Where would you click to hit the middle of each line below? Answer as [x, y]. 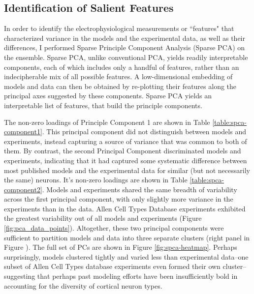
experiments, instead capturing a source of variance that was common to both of [126, 141]
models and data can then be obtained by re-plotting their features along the [120, 86]
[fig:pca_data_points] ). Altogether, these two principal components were [114, 228]
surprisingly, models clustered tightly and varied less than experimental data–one [126, 256]
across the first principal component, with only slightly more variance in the [119, 199]
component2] [23, 189]
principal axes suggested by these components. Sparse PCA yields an [108, 96]
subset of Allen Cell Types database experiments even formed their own [112, 266]
